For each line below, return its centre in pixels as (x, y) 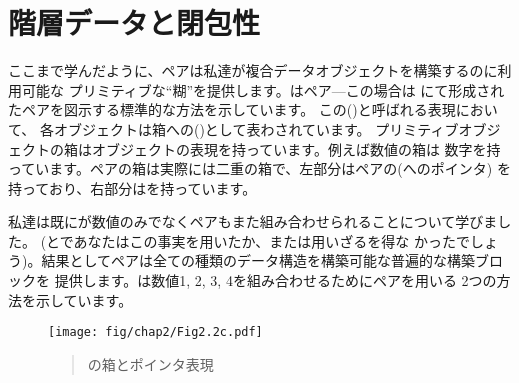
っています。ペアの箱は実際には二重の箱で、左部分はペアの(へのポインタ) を (259, 168)
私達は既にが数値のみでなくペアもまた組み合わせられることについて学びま (253, 221)
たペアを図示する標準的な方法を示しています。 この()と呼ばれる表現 (232, 109)
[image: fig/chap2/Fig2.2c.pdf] (155, 332)
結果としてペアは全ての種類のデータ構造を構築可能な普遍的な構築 (258, 260)
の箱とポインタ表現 (150, 363)
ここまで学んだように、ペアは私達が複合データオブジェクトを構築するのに (253, 70)
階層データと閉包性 (134, 22)
